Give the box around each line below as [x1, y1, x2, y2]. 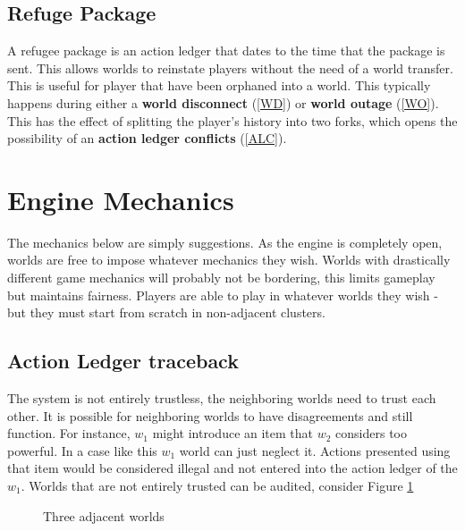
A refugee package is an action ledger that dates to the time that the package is [7, 41, 445, 60]
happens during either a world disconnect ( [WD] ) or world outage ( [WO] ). [7, 93, 439, 112]
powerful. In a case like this [7, 441, 157, 459]
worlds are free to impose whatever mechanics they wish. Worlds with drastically [7, 250, 451, 269]
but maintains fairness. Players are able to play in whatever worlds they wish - [7, 285, 438, 304]
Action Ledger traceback [7, 347, 239, 375]
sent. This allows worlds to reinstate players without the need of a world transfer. [7, 58, 453, 77]
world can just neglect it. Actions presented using [179, 441, 451, 459]
